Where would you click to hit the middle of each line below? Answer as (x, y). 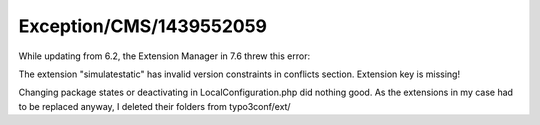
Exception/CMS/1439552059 (143, 26)
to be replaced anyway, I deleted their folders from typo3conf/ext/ (154, 106)
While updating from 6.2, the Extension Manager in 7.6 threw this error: (164, 56)
